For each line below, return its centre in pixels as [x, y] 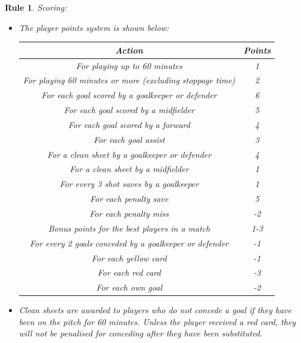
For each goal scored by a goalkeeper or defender [129, 95]
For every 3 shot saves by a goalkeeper [129, 184]
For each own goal [129, 287]
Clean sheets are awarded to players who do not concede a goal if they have [155, 310]
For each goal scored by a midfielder [129, 110]
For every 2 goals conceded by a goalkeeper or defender [129, 243]
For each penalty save [129, 199]
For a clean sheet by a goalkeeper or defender [129, 154]
